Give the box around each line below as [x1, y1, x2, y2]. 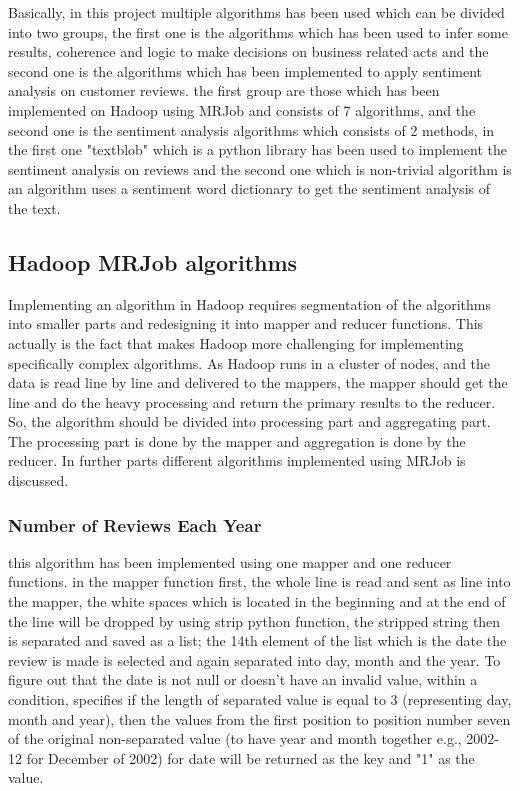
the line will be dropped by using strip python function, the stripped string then [8, 610, 501, 631]
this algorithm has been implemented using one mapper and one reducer [8, 551, 452, 572]
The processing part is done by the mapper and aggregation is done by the [8, 430, 466, 451]
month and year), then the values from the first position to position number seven [8, 708, 511, 729]
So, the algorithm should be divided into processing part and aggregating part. [8, 411, 491, 432]
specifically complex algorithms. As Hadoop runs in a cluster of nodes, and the [8, 352, 491, 373]
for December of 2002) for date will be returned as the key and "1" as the [26, 747, 475, 768]
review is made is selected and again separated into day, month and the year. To [8, 649, 501, 670]
